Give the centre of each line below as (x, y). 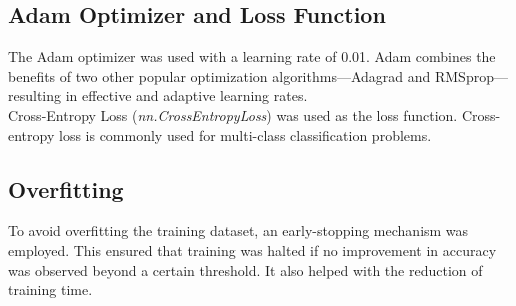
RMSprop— (471, 75)
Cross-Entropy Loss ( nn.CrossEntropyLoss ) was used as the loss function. (233, 114)
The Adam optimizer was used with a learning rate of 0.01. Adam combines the (252, 56)
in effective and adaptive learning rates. (186, 95)
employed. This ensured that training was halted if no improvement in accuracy (252, 249)
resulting (35, 95)
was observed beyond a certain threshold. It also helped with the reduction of (245, 269)
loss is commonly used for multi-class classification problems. (245, 134)
